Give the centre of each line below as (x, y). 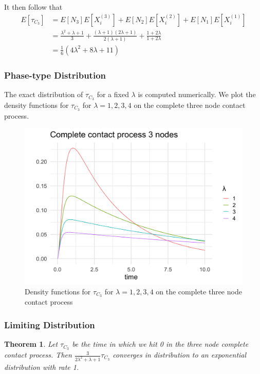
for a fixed (113, 94)
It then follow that (33, 7)
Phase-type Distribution (55, 75)
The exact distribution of (44, 94)
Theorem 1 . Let (31, 344)
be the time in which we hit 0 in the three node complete (160, 344)
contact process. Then (38, 355)
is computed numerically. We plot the (197, 94)
